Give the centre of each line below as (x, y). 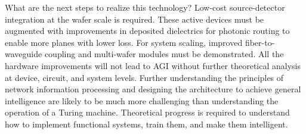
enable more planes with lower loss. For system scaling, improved (124, 42)
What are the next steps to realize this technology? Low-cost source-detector (145, 7)
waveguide (24, 54)
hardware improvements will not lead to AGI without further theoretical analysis (153, 65)
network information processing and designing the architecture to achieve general (153, 89)
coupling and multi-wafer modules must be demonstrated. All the (164, 54)
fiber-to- (260, 42)
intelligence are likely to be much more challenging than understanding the (142, 100)
